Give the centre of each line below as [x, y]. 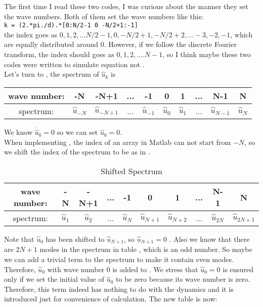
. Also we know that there [209, 239]
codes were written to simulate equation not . [74, 64]
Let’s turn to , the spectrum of [52, 74]
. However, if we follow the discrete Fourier [170, 44]
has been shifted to [75, 239]
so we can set [77, 132]
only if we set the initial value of [54, 279]
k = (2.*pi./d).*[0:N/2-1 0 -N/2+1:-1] [71, 25]
